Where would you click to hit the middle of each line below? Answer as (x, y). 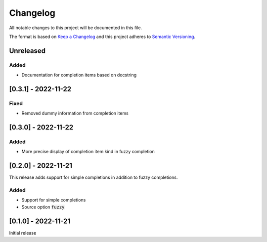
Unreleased (27, 51)
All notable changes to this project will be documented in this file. (76, 28)
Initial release (23, 233)
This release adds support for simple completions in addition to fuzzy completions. (93, 177)
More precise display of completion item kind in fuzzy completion (88, 152)
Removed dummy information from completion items (75, 113)
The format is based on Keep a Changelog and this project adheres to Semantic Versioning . (102, 37)
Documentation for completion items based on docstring (79, 75)
